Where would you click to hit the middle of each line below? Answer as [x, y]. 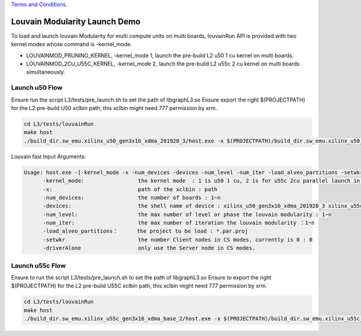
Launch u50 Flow [37, 88]
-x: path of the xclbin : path [130, 189]
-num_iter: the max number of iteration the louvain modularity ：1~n [179, 223]
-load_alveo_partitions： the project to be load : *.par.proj [146, 231]
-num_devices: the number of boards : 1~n [132, 197]
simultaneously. [46, 72]
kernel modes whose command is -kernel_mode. [72, 44]
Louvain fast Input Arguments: [49, 156]
